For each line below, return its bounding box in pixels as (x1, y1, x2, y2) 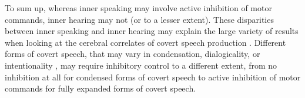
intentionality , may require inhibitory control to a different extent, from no (5, 59, 277, 71)
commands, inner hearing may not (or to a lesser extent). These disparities (5, 13, 274, 25)
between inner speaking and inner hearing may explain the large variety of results (5, 25, 299, 37)
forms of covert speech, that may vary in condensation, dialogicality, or (5, 48, 260, 60)
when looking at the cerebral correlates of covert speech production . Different (5, 36, 286, 48)
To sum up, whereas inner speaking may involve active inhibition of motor (5, 2, 272, 13)
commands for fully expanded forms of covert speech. (5, 82, 196, 94)
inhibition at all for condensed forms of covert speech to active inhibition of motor (5, 70, 301, 83)
